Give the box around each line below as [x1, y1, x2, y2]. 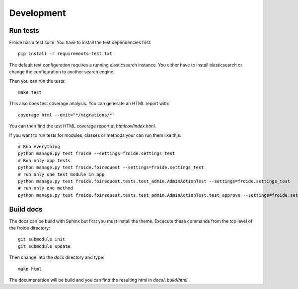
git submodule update [18, 243, 71, 249]
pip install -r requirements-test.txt [18, 51, 113, 57]
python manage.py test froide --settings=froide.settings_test [18, 151, 175, 156]
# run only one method [18, 185, 74, 191]
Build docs [9, 205, 43, 213]
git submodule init [18, 236, 66, 242]
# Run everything [18, 144, 60, 149]
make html [18, 266, 42, 272]
